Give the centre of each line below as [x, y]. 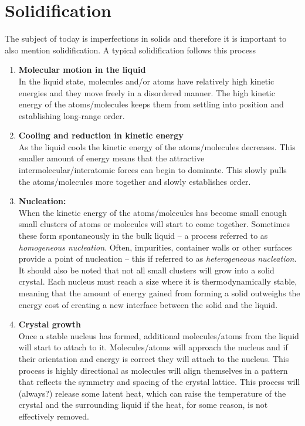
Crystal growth [50, 324]
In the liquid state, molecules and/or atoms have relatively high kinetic [146, 81]
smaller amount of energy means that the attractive [111, 158]
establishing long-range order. [72, 115]
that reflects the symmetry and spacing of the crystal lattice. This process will [159, 382]
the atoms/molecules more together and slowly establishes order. [135, 181]
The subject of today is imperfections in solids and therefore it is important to [146, 38]
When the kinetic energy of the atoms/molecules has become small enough [153, 212]
